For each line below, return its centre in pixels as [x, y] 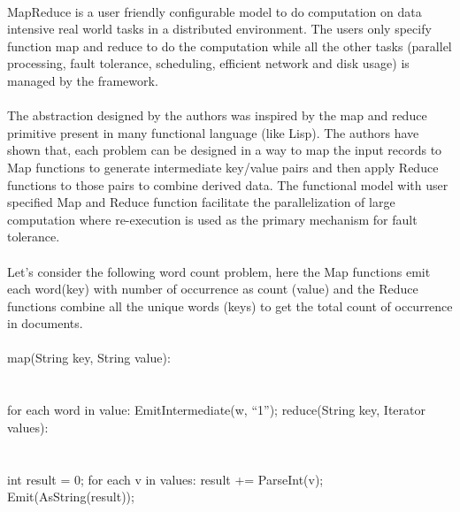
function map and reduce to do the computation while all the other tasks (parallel [230, 46]
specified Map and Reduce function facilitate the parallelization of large [201, 202]
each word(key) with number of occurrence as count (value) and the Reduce [213, 289]
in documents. [45, 323]
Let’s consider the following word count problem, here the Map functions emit [219, 271]
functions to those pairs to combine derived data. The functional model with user [228, 184]
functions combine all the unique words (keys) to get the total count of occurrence [230, 306]
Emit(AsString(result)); [71, 497]
